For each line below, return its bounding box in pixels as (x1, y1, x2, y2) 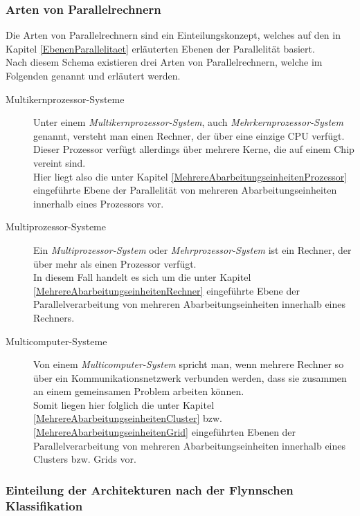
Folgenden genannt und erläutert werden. (6, 68, 181, 82)
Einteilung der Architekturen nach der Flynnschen (6, 481, 294, 498)
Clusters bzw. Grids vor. (33, 452, 137, 466)
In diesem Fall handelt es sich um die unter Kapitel (33, 270, 251, 284)
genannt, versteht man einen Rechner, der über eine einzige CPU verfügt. (33, 128, 345, 142)
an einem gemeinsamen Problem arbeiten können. (33, 384, 244, 398)
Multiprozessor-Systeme (6, 219, 106, 234)
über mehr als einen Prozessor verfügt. (33, 256, 197, 270)
